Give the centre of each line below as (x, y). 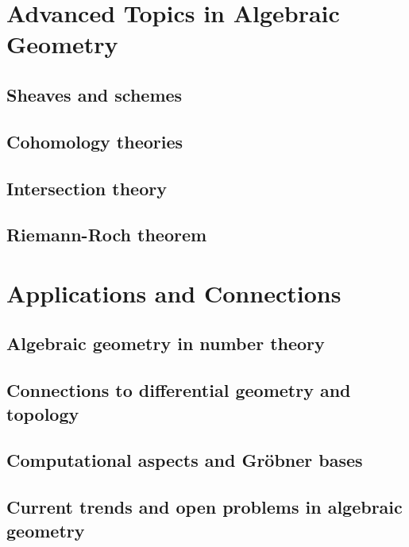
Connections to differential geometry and (179, 390)
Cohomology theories (95, 141)
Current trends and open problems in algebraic (204, 507)
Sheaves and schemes (95, 94)
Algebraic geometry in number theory (166, 343)
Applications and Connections (174, 293)
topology (43, 413)
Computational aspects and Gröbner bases (185, 460)
